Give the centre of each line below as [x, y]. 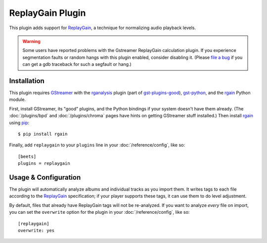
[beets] [27, 156]
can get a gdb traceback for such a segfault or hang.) [77, 64]
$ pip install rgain [43, 134]
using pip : [19, 122]
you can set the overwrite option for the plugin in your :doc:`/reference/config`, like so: [99, 212]
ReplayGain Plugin [47, 13]
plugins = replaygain [44, 164]
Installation [27, 81]
